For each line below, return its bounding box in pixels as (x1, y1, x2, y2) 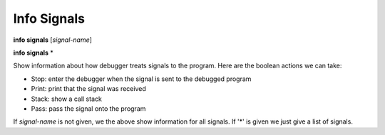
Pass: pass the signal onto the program (31, 104, 146, 113)
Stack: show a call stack (31, 94, 103, 103)
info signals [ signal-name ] (13, 36, 93, 44)
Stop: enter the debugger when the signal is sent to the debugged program (31, 75, 252, 83)
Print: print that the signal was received (31, 85, 146, 93)
